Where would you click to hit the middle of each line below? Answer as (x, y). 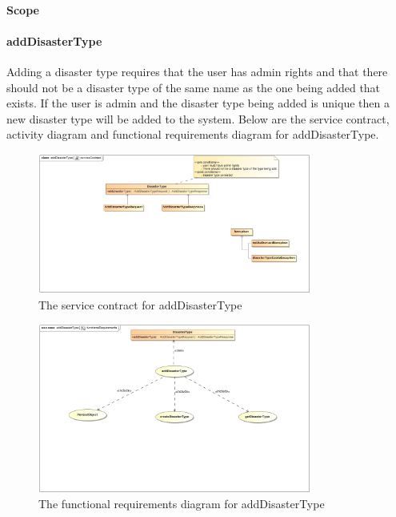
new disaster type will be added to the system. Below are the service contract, (198, 118)
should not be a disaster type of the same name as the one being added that (194, 87)
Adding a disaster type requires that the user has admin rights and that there (197, 71)
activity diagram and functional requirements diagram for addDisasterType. (193, 134)
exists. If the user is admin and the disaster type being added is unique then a (198, 103)
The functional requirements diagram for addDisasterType (182, 504)
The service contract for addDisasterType (140, 304)
